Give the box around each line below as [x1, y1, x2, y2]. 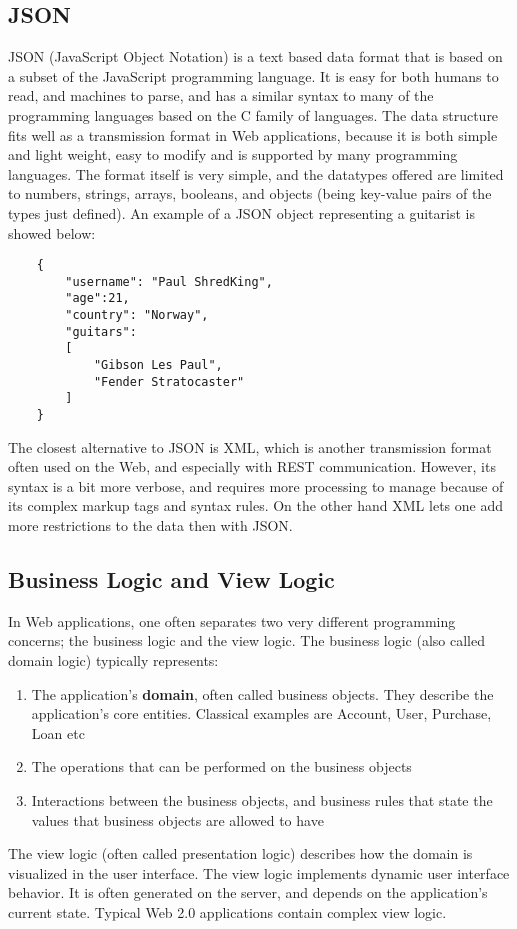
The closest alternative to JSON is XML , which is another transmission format [8, 436, 492, 457]
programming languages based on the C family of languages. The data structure [8, 104, 499, 125]
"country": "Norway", [65, 308, 209, 323]
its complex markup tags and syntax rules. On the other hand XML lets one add [8, 495, 503, 516]
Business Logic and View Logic [8, 564, 335, 595]
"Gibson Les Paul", [93, 358, 223, 373]
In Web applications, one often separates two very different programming [8, 610, 456, 631]
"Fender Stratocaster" [93, 374, 245, 389]
